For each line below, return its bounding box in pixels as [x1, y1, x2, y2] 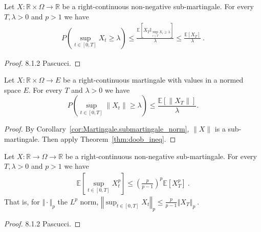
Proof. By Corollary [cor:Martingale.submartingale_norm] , [4, 123, 189, 134]
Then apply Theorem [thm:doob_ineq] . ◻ [41, 133, 176, 144]
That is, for [4, 196, 40, 207]
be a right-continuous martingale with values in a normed [62, 74, 244, 85]
